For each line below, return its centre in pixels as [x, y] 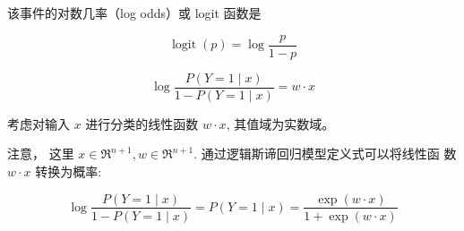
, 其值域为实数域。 [280, 123]
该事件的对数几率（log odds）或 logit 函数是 [134, 13]
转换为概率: [69, 171]
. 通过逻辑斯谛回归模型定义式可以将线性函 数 [325, 154]
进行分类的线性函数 [142, 123]
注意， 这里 [41, 154]
